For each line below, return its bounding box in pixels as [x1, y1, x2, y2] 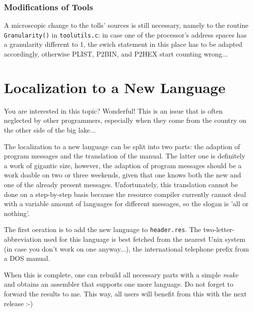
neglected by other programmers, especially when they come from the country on [4, 115, 247, 125]
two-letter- [203, 224, 234, 234]
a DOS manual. [4, 253, 50, 263]
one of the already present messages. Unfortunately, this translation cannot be [4, 179, 238, 189]
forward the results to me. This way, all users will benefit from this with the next [4, 288, 247, 298]
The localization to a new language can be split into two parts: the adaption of [4, 141, 240, 151]
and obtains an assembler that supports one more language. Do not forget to [4, 279, 233, 289]
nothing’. [4, 208, 30, 218]
